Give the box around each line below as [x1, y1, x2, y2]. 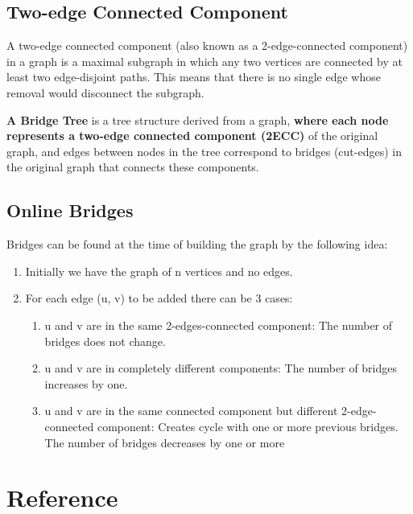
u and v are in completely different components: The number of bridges [44, 360, 398, 376]
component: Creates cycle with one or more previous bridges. [97, 417, 399, 434]
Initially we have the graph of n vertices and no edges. [25, 262, 293, 279]
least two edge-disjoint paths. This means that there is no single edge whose [6, 68, 381, 85]
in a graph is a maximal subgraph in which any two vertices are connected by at [6, 52, 403, 69]
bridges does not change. [44, 332, 166, 349]
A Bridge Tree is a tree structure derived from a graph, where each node [6, 111, 389, 128]
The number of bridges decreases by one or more [44, 434, 285, 450]
